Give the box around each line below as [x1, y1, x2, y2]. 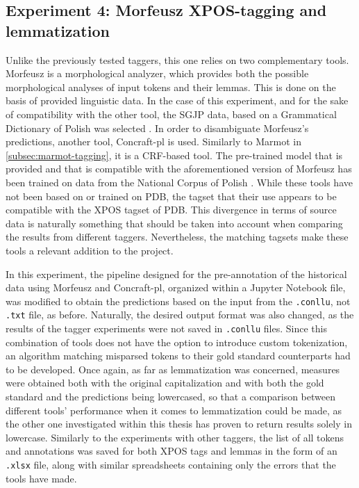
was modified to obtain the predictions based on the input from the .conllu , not [6, 293, 351, 308]
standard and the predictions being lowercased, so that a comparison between [6, 389, 335, 404]
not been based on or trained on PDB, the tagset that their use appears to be [6, 188, 337, 203]
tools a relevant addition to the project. [6, 243, 174, 257]
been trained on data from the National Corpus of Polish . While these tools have [6, 174, 353, 189]
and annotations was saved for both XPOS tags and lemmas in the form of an [6, 444, 337, 458]
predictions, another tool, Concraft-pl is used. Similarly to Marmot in [6, 134, 301, 149]
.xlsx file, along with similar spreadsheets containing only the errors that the [6, 457, 336, 471]
